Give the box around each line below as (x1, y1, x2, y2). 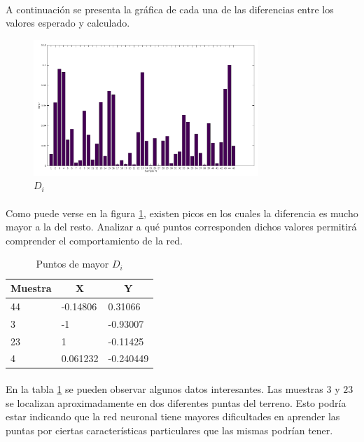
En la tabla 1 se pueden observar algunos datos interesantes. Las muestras (6, 382, 323, 396)
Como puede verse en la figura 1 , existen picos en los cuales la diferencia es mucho (6, 205, 358, 220)
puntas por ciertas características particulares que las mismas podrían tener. (6, 422, 333, 437)
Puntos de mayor (36, 256, 109, 271)
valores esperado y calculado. (6, 15, 130, 30)
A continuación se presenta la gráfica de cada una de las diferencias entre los (6, 1, 334, 16)
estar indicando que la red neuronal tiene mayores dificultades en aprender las (6, 409, 340, 424)
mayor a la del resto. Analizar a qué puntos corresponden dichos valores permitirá (6, 219, 357, 234)
